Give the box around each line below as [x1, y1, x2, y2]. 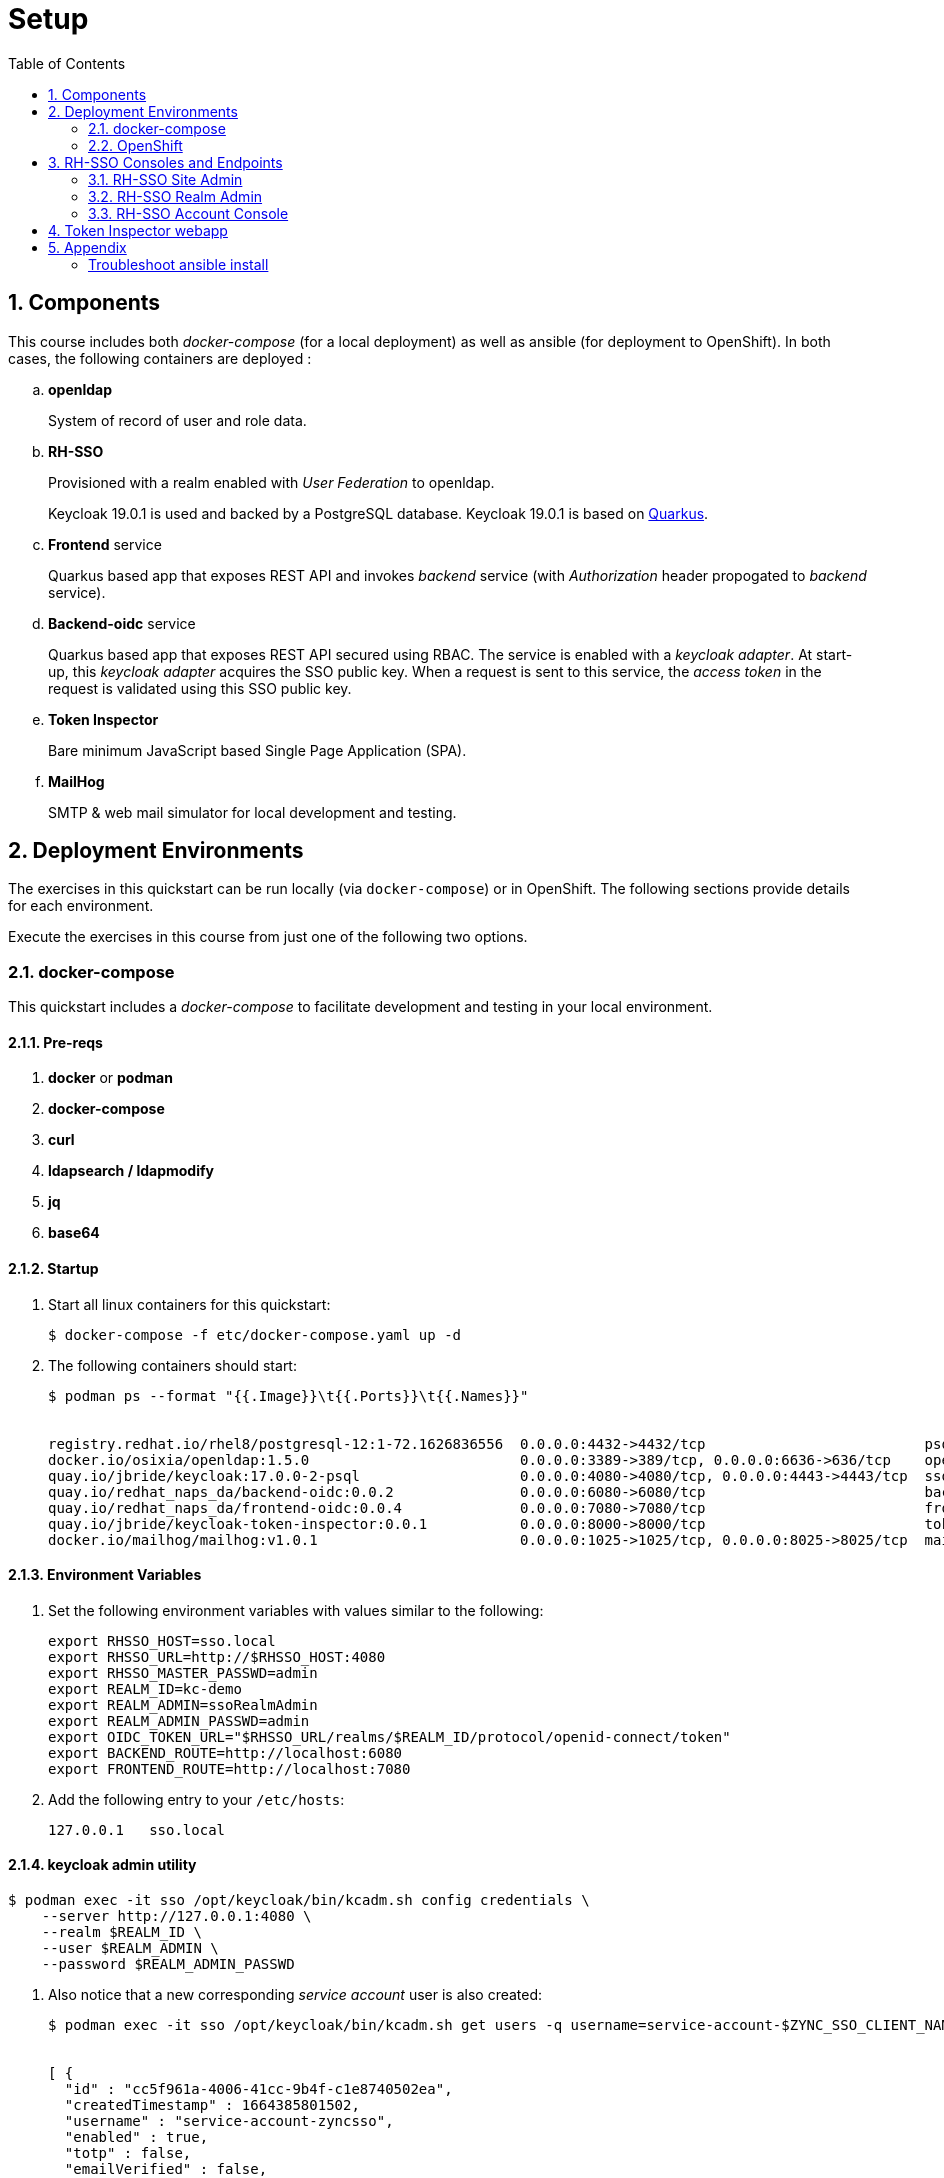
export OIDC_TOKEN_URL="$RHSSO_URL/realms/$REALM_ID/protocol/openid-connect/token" [48, 1728, 731, 1745]
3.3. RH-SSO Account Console [88, 204, 289, 222]
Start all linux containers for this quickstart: [48, 1295, 331, 1313]
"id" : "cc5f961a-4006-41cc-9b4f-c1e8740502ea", [64, 2081, 453, 2098]
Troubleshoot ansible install [88, 255, 269, 273]
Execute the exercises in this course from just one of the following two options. [8, 928, 528, 946]
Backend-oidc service [48, 614, 196, 632]
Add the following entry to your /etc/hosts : [48, 1790, 345, 1808]
